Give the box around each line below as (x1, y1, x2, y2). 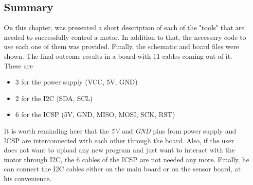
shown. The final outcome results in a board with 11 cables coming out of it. (4, 50, 232, 61)
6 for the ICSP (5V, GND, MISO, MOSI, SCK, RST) (15, 109, 175, 119)
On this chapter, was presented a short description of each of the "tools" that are (4, 22, 245, 33)
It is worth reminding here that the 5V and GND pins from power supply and (4, 125, 236, 135)
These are (4, 60, 33, 70)
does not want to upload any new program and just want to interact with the (4, 145, 235, 155)
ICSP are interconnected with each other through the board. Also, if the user (4, 135, 234, 145)
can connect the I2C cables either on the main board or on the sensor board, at (4, 164, 241, 174)
